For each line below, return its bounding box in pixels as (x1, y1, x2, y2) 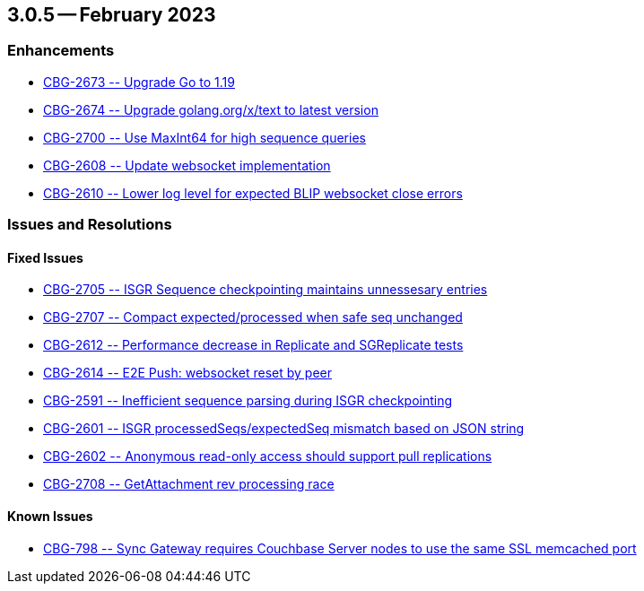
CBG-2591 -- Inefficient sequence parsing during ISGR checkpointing (43, 393, 453, 409)
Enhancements (7, 41, 115, 60)
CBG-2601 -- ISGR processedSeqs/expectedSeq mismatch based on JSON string (43, 421, 525, 437)
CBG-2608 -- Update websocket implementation (43, 157, 331, 173)
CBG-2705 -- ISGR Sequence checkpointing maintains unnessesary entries (43, 282, 488, 298)
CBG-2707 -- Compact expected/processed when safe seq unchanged (43, 309, 463, 326)
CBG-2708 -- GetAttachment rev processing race (43, 476, 335, 492)
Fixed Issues (7, 249, 83, 265)
